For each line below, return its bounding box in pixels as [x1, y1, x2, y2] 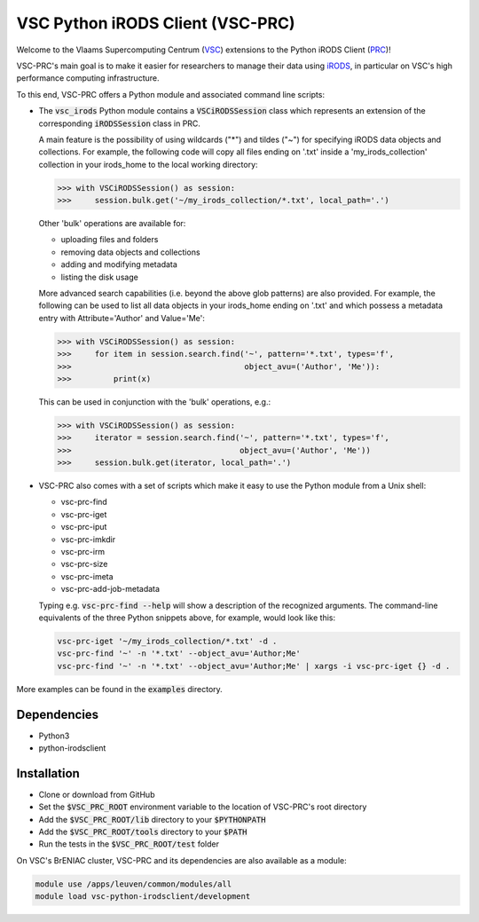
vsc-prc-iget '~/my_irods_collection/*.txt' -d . [57, 635, 278, 646]
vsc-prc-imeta [60, 571, 114, 581]
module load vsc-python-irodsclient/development [35, 892, 251, 902]
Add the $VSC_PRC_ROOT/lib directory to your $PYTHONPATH [38, 814, 266, 824]
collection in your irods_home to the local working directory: [38, 159, 258, 169]
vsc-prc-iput [60, 522, 107, 532]
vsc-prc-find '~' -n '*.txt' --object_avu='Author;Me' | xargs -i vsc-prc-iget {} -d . [57, 661, 451, 671]
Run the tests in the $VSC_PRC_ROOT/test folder [38, 839, 219, 849]
